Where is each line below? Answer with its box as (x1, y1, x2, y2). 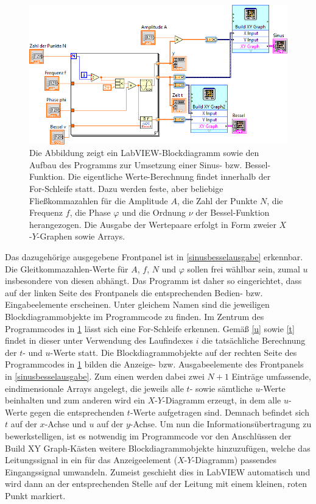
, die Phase (69, 206, 111, 219)
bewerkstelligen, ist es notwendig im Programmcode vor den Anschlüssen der (5, 429, 292, 442)
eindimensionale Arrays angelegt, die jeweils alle (5, 382, 184, 394)
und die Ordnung (122, 206, 186, 219)
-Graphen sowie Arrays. (37, 230, 125, 243)
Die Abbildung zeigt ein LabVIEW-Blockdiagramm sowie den (29, 146, 259, 159)
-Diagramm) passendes (192, 453, 277, 466)
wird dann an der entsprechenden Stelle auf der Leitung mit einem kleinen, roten (5, 477, 307, 490)
